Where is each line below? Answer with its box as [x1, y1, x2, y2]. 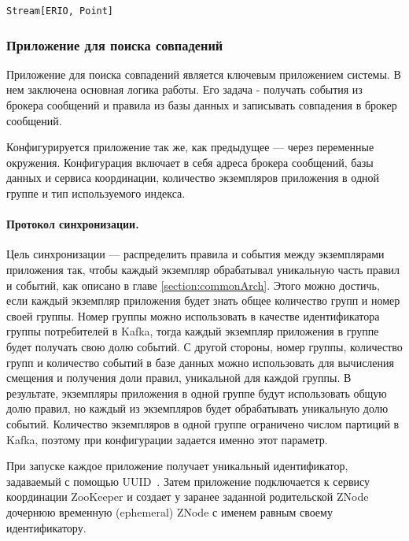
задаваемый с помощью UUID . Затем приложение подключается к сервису [6, 472, 370, 489]
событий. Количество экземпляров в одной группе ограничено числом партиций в [6, 415, 400, 432]
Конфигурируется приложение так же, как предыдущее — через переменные [6, 139, 374, 155]
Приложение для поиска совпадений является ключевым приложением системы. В [6, 65, 401, 82]
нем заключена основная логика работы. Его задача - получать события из [6, 81, 363, 98]
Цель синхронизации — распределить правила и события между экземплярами [6, 246, 385, 262]
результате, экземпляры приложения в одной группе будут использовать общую [6, 384, 387, 401]
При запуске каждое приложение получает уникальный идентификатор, [6, 458, 348, 474]
